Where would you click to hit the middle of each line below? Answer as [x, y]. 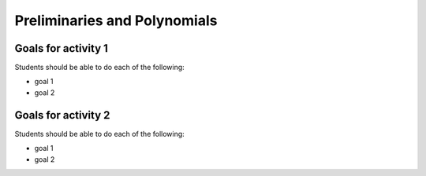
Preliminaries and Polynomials [116, 20]
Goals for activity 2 [62, 115]
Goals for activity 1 [61, 48]
